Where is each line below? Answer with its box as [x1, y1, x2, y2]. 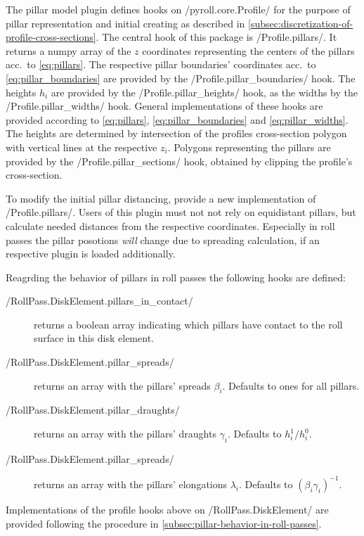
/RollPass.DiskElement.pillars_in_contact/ [6, 293, 193, 308]
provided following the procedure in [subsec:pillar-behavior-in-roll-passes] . [6, 516, 322, 530]
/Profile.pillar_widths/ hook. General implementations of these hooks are [6, 98, 323, 113]
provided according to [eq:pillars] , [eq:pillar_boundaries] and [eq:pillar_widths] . [6, 112, 349, 127]
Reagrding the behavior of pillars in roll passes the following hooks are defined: [6, 269, 346, 284]
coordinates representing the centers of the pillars [142, 43, 355, 58]
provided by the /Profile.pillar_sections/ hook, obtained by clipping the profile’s [6, 153, 353, 168]
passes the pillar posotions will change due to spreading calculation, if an [6, 232, 320, 247]
